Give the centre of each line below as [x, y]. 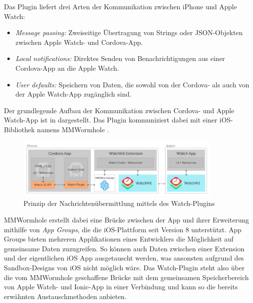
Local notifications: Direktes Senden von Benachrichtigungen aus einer [120, 58]
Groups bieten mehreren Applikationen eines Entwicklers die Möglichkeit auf [119, 239]
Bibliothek [20, 129]
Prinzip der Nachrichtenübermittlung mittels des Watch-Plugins [119, 203]
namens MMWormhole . [73, 129]
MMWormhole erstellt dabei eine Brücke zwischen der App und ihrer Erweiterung [126, 220]
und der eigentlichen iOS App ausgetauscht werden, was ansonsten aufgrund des [124, 258]
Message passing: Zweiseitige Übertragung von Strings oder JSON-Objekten [129, 32]
